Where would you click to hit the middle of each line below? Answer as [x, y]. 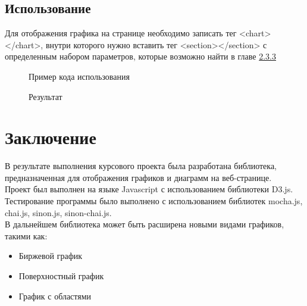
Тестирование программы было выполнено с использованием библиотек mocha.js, [154, 201]
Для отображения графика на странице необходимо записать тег [121, 33]
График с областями [55, 296]
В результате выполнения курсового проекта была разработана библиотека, [141, 166]
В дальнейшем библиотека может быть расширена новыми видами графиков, [145, 224]
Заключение [51, 137]
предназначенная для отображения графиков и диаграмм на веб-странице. [138, 177]
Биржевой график [51, 256]
